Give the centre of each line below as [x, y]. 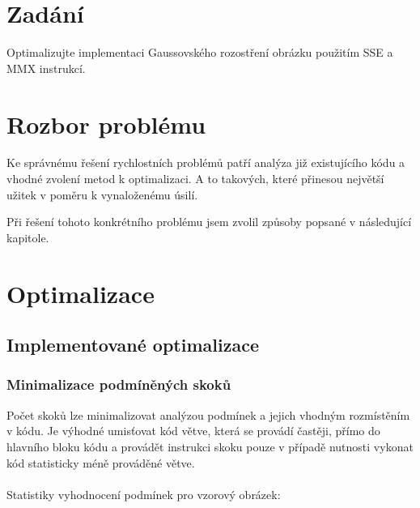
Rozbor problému [106, 124]
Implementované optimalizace [133, 345]
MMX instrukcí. [46, 68]
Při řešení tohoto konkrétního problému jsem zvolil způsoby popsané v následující [209, 222]
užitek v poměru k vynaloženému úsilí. [102, 194]
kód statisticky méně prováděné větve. [101, 462]
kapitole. [28, 237]
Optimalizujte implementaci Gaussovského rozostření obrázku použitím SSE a [200, 52]
